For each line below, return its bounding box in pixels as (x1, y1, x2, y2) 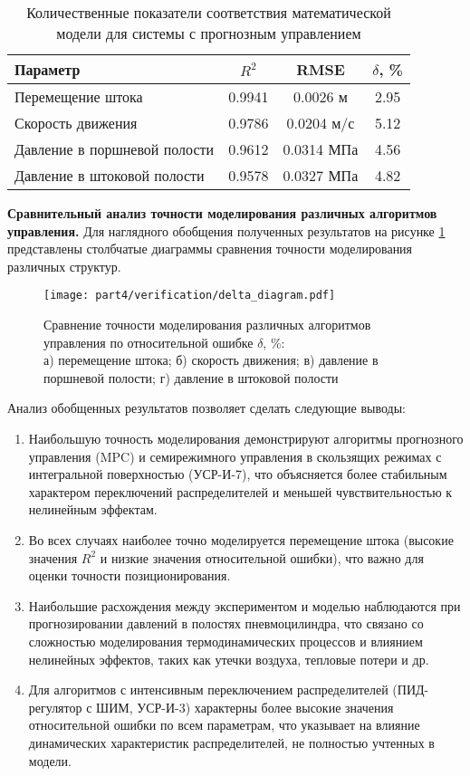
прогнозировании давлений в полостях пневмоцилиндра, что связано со (28, 614, 424, 633)
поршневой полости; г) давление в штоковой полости (43, 368, 339, 387)
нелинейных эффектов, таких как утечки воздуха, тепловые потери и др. (28, 649, 429, 668)
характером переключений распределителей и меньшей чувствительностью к (28, 482, 453, 501)
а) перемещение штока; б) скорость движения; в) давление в (43, 350, 379, 369)
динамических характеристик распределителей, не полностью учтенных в (28, 733, 435, 752)
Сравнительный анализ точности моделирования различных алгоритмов (7, 204, 437, 222)
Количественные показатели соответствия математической (26, 2, 391, 23)
